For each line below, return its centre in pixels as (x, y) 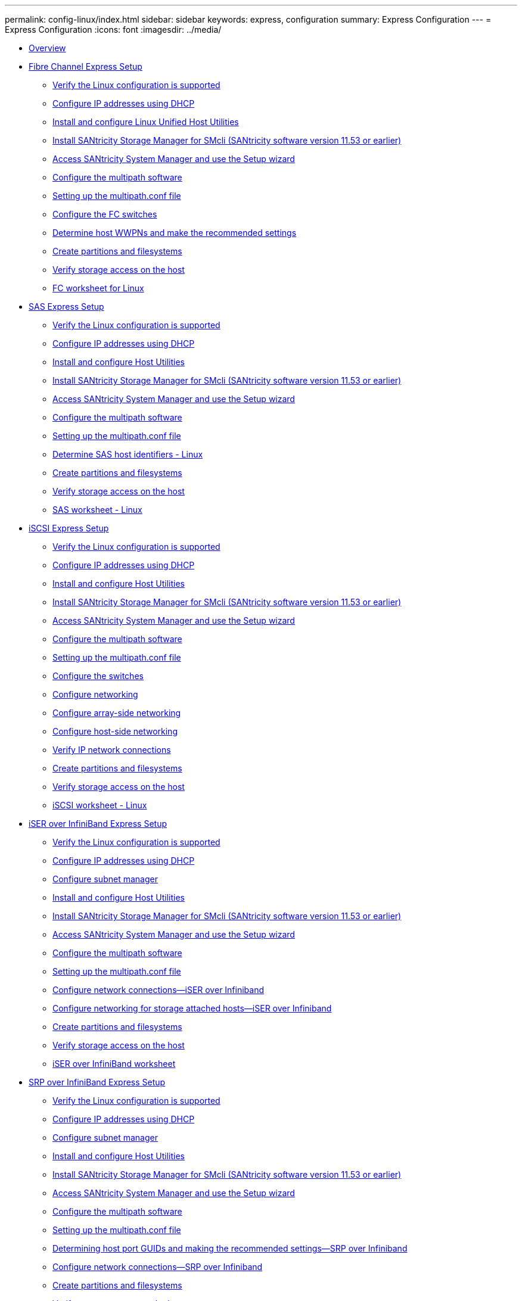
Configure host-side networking (115, 731)
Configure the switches (98, 676)
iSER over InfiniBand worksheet (114, 1064)
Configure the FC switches (105, 214)
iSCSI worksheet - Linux (100, 805)
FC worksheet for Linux (98, 288)
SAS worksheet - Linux (97, 510)
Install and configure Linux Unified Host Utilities (146, 122)
